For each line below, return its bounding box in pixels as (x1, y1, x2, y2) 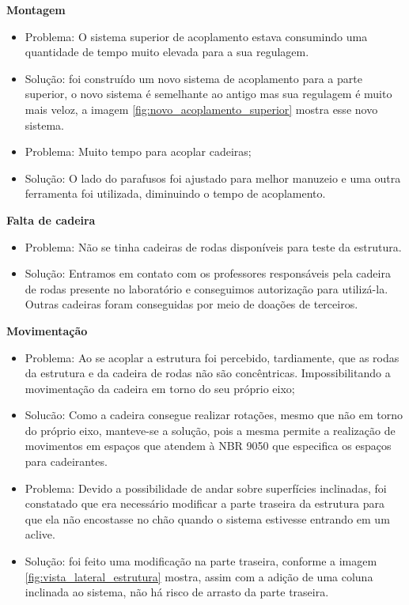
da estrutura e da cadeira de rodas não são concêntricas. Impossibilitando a (25, 365, 391, 381)
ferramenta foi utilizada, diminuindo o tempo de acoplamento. (25, 185, 326, 202)
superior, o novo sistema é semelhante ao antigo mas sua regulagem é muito (25, 85, 392, 102)
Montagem (6, 2, 66, 17)
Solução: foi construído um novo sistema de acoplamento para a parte (25, 70, 362, 86)
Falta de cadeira (6, 211, 96, 228)
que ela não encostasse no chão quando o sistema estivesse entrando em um (25, 510, 390, 527)
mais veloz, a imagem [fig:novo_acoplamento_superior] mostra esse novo (25, 100, 378, 117)
